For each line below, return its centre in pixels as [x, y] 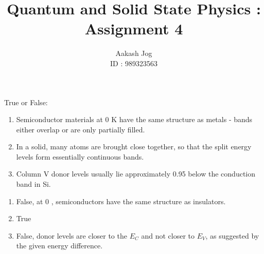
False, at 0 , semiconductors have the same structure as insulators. [121, 201]
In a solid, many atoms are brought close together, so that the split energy [134, 146]
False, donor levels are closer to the [72, 235]
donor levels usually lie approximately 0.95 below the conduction [153, 174]
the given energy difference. [59, 246]
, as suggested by [232, 235]
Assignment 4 [134, 28]
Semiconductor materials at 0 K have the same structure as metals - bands [134, 119]
